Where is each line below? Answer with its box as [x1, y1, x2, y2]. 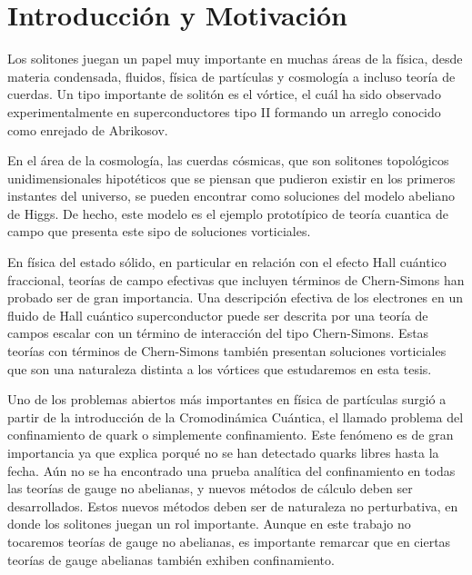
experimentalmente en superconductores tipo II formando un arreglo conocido [7, 102, 441, 121]
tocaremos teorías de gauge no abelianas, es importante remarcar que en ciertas [7, 531, 451, 550]
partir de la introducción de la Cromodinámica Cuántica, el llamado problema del [7, 407, 464, 426]
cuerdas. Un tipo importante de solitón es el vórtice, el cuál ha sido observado [7, 84, 441, 104]
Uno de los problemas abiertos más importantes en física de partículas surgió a [7, 390, 447, 409]
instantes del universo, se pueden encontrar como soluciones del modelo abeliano [7, 186, 456, 205]
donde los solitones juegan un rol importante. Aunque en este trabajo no [7, 514, 411, 533]
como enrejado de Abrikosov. [7, 120, 168, 139]
